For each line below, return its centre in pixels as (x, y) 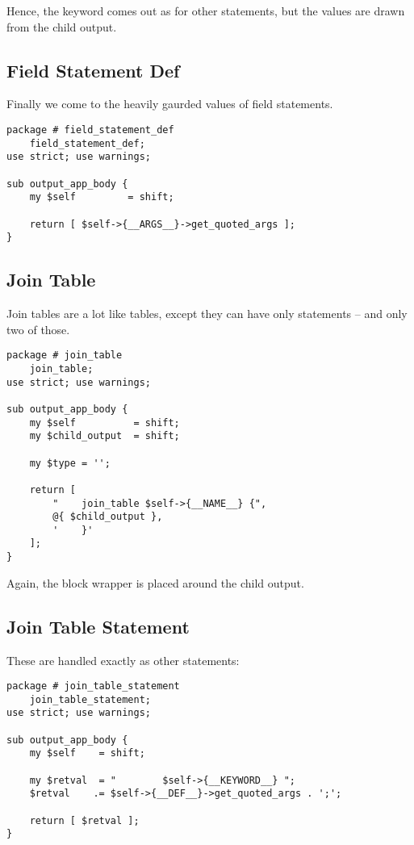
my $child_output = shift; (105, 436)
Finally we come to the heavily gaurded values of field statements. (170, 104)
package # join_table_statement (93, 686)
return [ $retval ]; (84, 820)
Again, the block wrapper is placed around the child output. (155, 582)
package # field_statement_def (90, 130)
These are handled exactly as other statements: (123, 660)
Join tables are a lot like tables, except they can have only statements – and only (207, 314)
